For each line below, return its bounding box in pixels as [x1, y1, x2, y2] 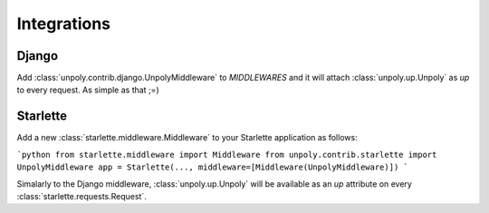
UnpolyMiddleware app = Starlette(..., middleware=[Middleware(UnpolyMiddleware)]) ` [16, 162, 409, 172]
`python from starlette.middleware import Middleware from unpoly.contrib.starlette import [16, 150, 437, 160]
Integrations [16, 14, 111, 34]
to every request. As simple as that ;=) [16, 84, 159, 95]
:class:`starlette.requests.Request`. [16, 190, 147, 201]
